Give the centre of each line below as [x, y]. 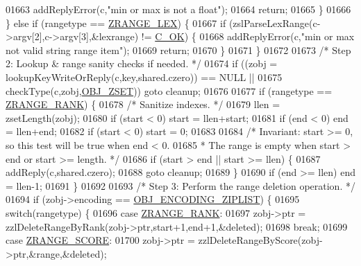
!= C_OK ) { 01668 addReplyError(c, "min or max [248, 36]
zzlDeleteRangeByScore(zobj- [260, 240]
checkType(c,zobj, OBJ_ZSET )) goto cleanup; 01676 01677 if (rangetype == [169, 90]
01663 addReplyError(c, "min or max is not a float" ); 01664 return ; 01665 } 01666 [178, 9]
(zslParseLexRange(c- [275, 23]
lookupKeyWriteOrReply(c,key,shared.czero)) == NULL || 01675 [144, 77]
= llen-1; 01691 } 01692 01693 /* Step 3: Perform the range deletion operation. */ [180, 185]
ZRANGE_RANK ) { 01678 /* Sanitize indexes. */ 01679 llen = [143, 104]
